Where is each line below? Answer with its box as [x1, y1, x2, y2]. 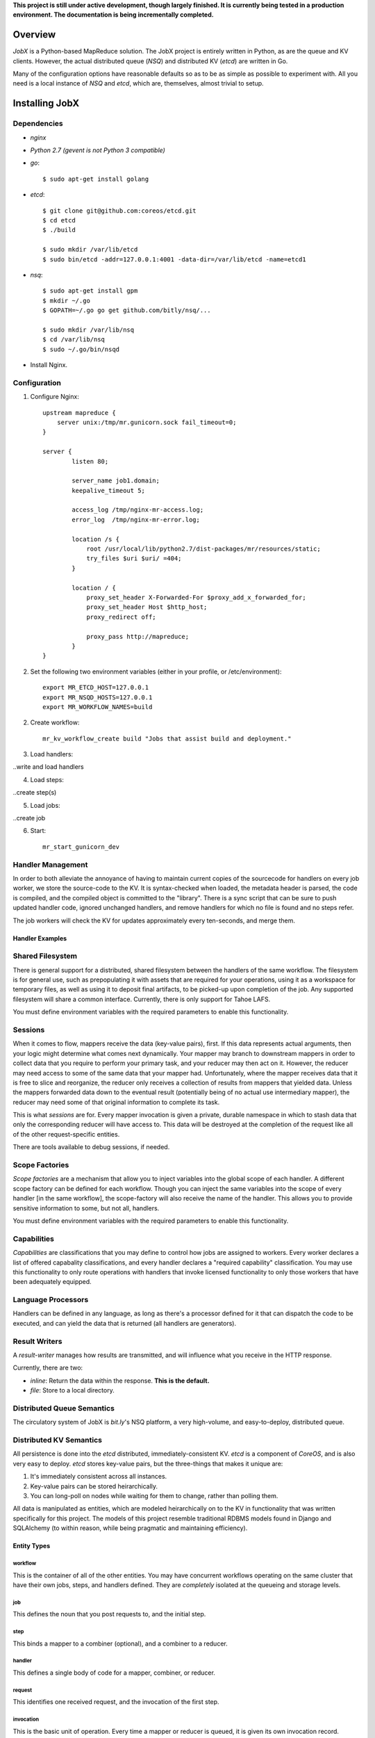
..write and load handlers [12, 763, 84, 771]
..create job [12, 814, 46, 822]
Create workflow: [30, 718, 80, 726]
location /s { [72, 535, 120, 543]
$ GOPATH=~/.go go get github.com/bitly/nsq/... [42, 307, 211, 314]
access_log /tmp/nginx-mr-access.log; [72, 506, 204, 514]
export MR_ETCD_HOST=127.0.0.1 [42, 683, 149, 692]
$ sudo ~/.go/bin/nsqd [42, 345, 120, 353]
